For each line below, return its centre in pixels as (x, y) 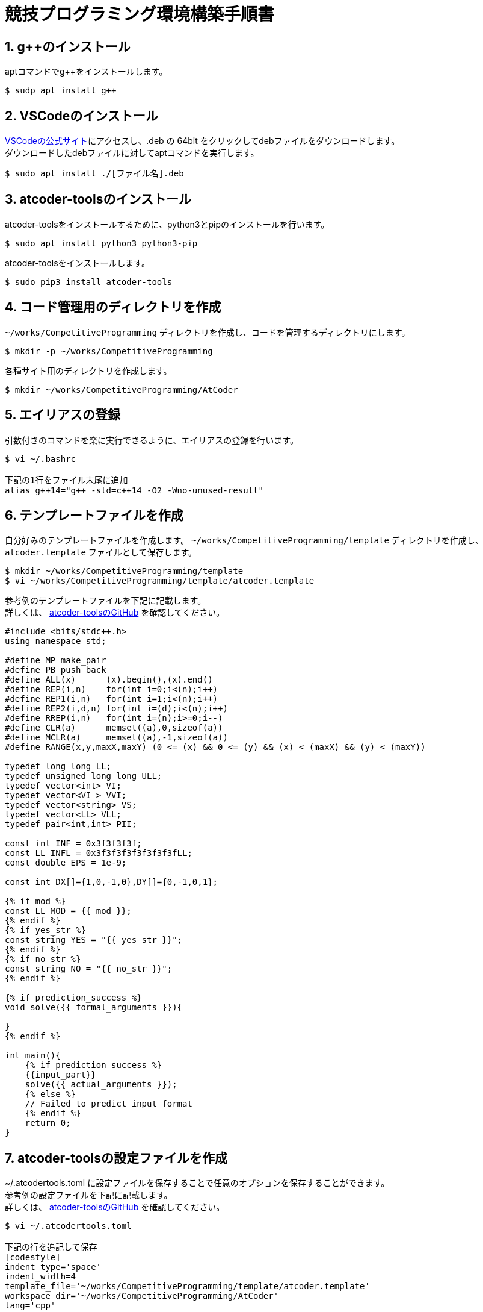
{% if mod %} (35, 901)
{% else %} (51, 1094)
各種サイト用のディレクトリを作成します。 (88, 370)
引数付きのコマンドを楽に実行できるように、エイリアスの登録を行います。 (152, 440)
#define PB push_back (56, 670)
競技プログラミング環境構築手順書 (140, 14)
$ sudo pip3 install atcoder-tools (89, 282)
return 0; (48, 1123)
